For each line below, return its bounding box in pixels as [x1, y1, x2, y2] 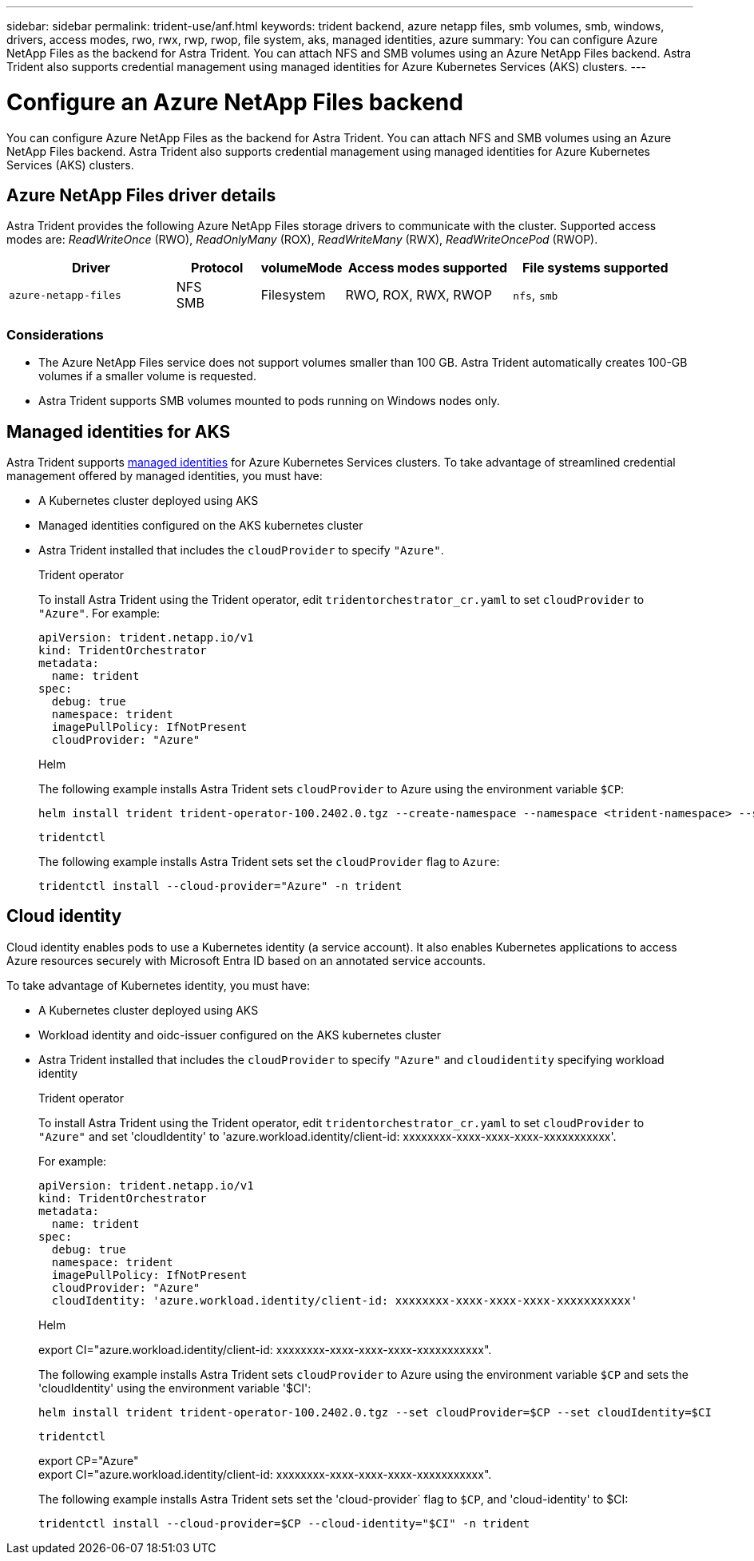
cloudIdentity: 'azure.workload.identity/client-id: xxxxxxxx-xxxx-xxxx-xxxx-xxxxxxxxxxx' [51, 1293, 638, 1307]
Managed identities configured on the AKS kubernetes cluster [38, 518, 363, 532]
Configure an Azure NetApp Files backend [6, 88, 463, 116]
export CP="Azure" [38, 1453, 139, 1468]
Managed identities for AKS [6, 421, 231, 442]
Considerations [6, 326, 104, 343]
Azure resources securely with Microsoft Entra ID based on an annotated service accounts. [6, 953, 486, 967]
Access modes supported [347, 260, 508, 276]
